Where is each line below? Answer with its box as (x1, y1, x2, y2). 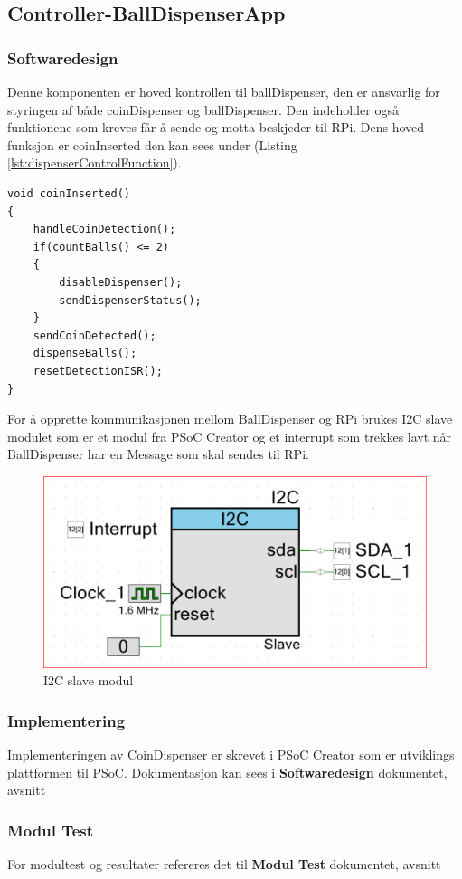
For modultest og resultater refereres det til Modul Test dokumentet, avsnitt (7, 855, 441, 874)
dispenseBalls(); (33, 347, 137, 360)
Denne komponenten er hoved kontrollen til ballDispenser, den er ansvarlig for (7, 82, 440, 100)
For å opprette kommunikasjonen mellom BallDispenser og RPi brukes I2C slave (7, 409, 453, 428)
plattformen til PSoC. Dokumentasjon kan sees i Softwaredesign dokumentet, (7, 762, 448, 781)
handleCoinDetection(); (33, 223, 176, 236)
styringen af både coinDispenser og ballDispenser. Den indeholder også (7, 100, 399, 119)
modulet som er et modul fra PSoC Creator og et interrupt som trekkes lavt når (7, 426, 452, 445)
